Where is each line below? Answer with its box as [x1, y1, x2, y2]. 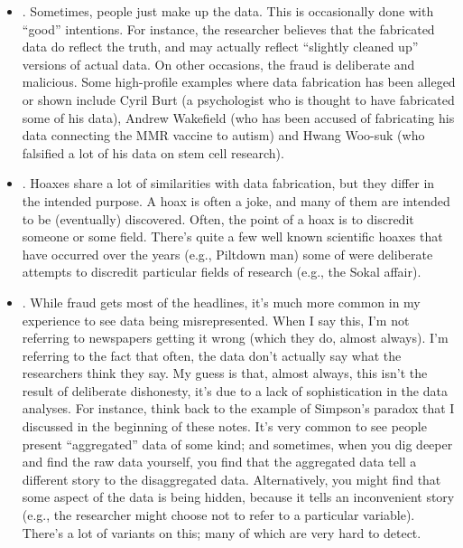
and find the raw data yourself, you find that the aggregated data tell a [22, 452, 417, 471]
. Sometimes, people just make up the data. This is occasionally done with [22, 2, 434, 20]
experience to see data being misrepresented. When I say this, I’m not [22, 310, 410, 329]
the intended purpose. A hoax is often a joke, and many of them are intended [22, 191, 450, 210]
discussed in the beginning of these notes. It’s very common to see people [22, 417, 427, 436]
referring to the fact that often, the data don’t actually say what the [22, 345, 402, 364]
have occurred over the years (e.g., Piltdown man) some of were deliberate [22, 244, 433, 263]
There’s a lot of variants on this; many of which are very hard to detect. [22, 523, 421, 542]
